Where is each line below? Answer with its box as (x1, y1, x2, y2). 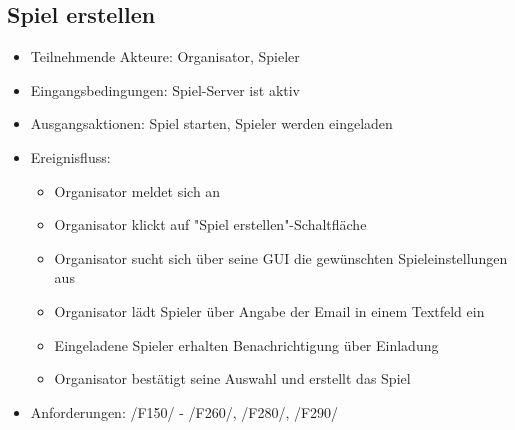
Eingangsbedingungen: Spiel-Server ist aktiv (30, 79, 301, 100)
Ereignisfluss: (30, 146, 111, 167)
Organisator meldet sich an (54, 180, 221, 201)
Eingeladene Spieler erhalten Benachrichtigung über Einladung (54, 334, 439, 355)
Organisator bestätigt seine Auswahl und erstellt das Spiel (54, 368, 411, 389)
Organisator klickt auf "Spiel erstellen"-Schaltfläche (54, 214, 367, 235)
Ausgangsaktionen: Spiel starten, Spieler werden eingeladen (30, 113, 393, 134)
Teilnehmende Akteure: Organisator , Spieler (30, 46, 300, 67)
